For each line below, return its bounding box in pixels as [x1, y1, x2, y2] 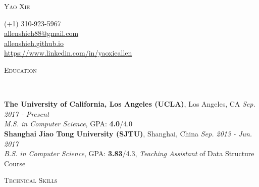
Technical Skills [4, 175, 58, 185]
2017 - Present [4, 108, 49, 119]
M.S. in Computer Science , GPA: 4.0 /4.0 [4, 118, 133, 129]
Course [4, 158, 26, 168]
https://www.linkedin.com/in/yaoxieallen [4, 48, 132, 58]
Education [4, 64, 37, 75]
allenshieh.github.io [4, 37, 64, 48]
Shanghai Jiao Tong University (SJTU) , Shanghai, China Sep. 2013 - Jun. [4, 128, 252, 138]
